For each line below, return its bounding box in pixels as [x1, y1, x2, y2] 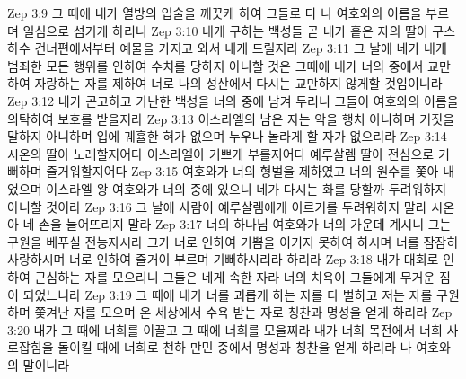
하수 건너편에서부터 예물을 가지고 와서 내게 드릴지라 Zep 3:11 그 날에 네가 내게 [7, 39, 447, 57]
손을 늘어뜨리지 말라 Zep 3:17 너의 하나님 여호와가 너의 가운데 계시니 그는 [39, 215, 452, 234]
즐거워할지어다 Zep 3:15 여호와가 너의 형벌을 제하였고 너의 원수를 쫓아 [46, 162, 439, 181]
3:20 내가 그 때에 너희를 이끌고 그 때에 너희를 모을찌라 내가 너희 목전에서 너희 [7, 320, 443, 339]
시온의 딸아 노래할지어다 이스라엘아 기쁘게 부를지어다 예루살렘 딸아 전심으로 [7, 144, 435, 163]
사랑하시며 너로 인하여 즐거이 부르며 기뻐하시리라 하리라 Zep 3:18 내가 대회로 [7, 250, 439, 269]
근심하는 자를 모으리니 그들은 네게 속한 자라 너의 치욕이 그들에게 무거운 [34, 267, 435, 286]
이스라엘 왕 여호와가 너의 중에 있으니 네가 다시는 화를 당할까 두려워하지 [46, 179, 447, 198]
